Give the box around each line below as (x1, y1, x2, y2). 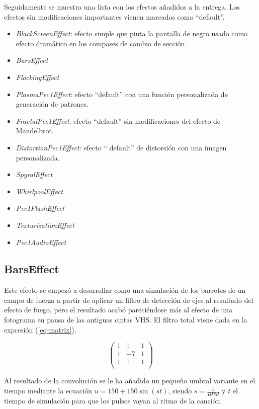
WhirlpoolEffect (16, 186, 63, 196)
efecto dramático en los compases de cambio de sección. (16, 38, 187, 48)
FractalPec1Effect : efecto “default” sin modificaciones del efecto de (16, 115, 221, 126)
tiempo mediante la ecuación (4, 385, 92, 396)
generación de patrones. (16, 99, 89, 109)
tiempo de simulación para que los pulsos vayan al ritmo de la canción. (4, 395, 222, 405)
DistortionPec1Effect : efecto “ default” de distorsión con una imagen (16, 142, 227, 152)
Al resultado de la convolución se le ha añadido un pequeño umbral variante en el (4, 375, 255, 386)
